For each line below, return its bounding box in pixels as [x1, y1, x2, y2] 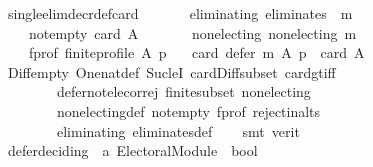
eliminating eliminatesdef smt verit [56, 120, 300, 141]
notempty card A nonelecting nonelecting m [28, 22, 357, 43]
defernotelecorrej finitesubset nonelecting [56, 81, 311, 102]
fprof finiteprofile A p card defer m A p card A [28, 42, 365, 63]
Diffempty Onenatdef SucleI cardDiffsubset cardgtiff [7, 61, 336, 82]
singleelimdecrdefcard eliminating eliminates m [7, 3, 353, 23]
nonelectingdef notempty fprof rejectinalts [56, 100, 321, 121]
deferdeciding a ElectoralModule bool [7, 140, 258, 161]
